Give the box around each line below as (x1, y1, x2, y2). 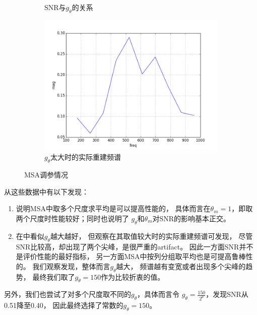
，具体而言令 (137, 289, 180, 299)
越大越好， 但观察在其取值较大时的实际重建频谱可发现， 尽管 (50, 230, 253, 241)
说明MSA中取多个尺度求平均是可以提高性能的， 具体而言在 (16, 203, 211, 214)
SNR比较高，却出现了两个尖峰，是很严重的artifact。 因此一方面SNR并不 (16, 241, 253, 251)
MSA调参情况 (24, 169, 69, 180)
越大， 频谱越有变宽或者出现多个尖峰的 (116, 261, 246, 271)
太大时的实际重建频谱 (50, 152, 121, 162)
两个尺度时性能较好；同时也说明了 (16, 213, 129, 223)
